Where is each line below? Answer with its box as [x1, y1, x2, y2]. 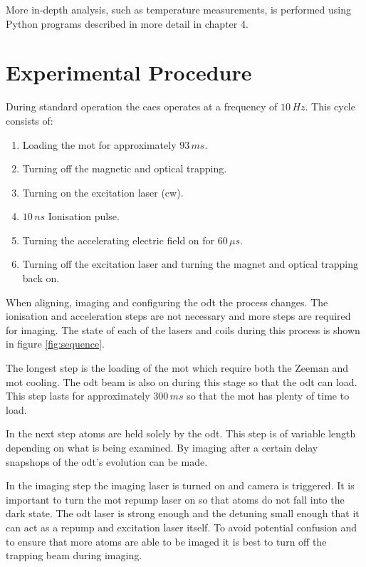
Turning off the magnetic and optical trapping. [22, 161, 227, 176]
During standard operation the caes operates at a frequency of [6, 99, 278, 114]
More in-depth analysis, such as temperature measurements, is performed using [6, 2, 352, 16]
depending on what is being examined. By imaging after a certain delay [6, 440, 318, 454]
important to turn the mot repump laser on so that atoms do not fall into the [6, 491, 345, 506]
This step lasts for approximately [6, 388, 150, 403]
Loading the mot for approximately [22, 137, 177, 152]
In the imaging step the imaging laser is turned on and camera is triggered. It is [6, 478, 355, 493]
